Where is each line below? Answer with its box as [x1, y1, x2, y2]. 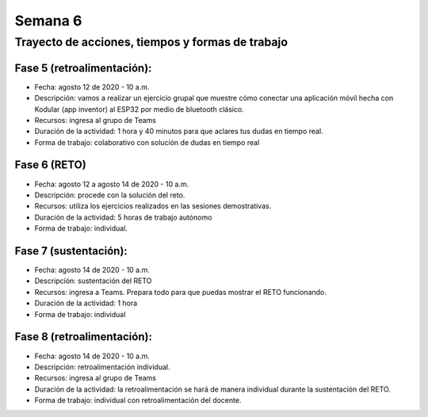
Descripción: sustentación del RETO [34, 276, 152, 285]
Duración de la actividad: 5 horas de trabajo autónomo [34, 212, 212, 222]
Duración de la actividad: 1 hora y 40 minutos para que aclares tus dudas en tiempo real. [34, 127, 324, 136]
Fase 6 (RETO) [14, 159, 86, 172]
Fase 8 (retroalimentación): [14, 330, 152, 344]
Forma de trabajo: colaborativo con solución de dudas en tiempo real [34, 137, 260, 147]
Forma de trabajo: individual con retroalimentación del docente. [34, 396, 242, 405]
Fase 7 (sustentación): [14, 244, 128, 258]
